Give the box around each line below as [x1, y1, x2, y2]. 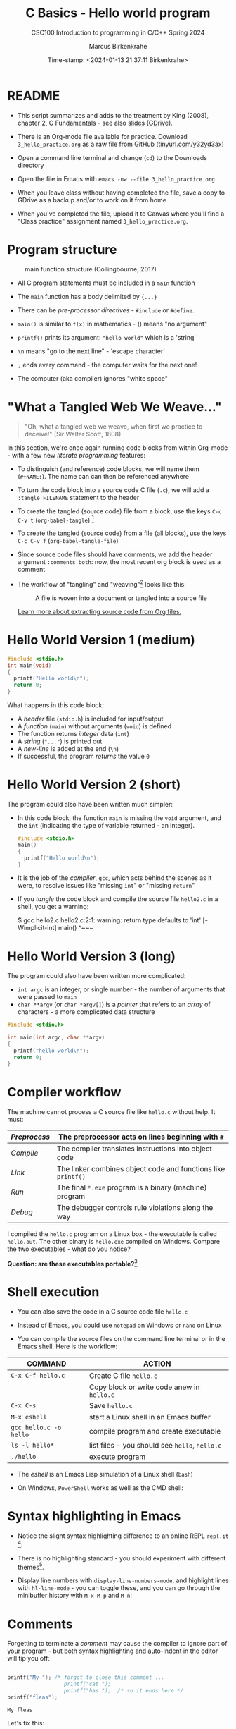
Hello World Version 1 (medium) [7, 633, 195, 648]
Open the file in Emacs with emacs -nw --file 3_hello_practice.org [17, 174, 216, 183]
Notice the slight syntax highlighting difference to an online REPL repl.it [17, 1532, 229, 1540]
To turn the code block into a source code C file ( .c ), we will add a [17, 485, 209, 494]
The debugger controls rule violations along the [56, 1202, 214, 1212]
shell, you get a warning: [17, 903, 89, 911]
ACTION [143, 1359, 171, 1369]
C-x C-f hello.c [11, 1371, 65, 1380]
